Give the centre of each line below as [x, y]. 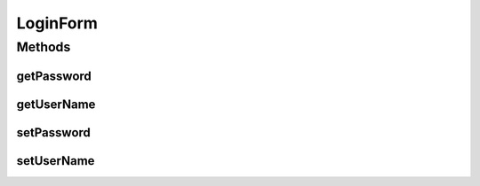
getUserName [56, 104]
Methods [44, 47]
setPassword [53, 132]
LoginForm [57, 23]
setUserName [56, 161]
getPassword [54, 76]
